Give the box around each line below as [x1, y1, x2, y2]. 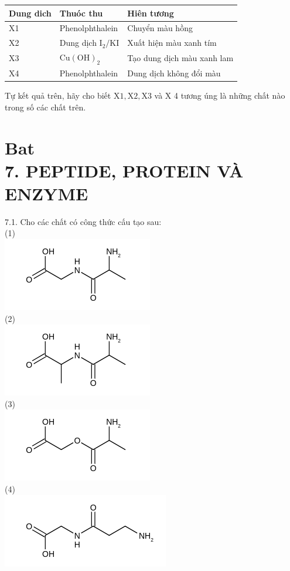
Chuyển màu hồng [127, 22, 193, 34]
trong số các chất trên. [5, 100, 86, 113]
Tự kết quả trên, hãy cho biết [5, 89, 111, 102]
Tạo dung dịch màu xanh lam [127, 52, 234, 64]
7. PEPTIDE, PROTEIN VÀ [5, 158, 244, 182]
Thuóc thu [59, 6, 103, 19]
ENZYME [5, 181, 88, 205]
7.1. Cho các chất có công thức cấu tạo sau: [5, 215, 162, 227]
